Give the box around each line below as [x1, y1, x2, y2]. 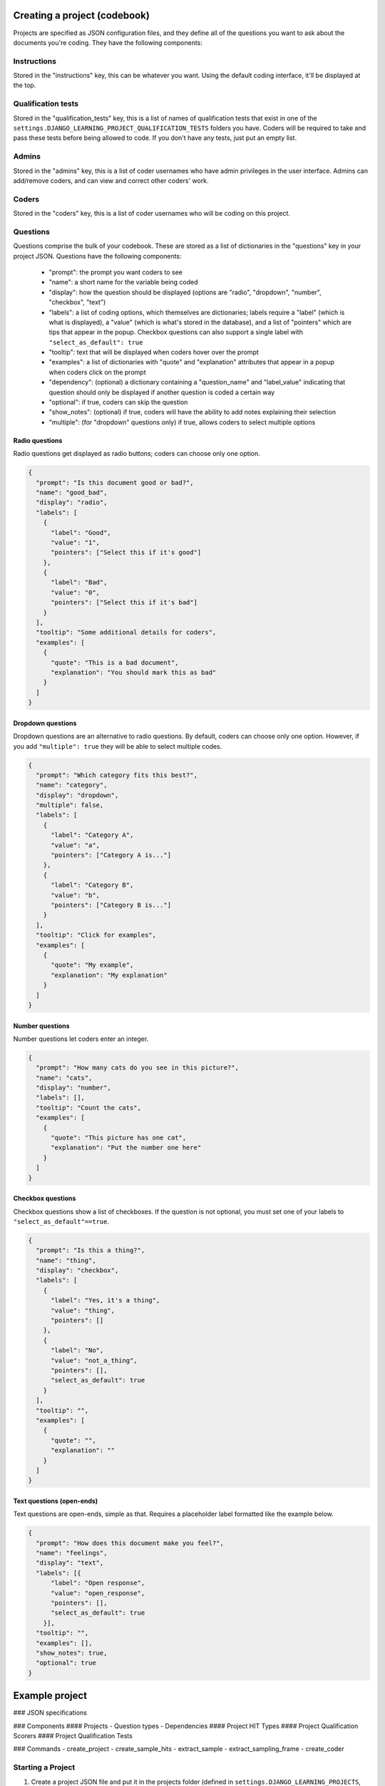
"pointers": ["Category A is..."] [51, 851, 171, 859]
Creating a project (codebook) [13, 9, 150, 21]
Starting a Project [13, 1762, 76, 1772]
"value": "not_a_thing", [51, 1356, 138, 1365]
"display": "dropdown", [36, 791, 119, 799]
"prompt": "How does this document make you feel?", [36, 1539, 224, 1547]
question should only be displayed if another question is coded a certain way [48, 388, 275, 396]
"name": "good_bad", [36, 488, 108, 497]
